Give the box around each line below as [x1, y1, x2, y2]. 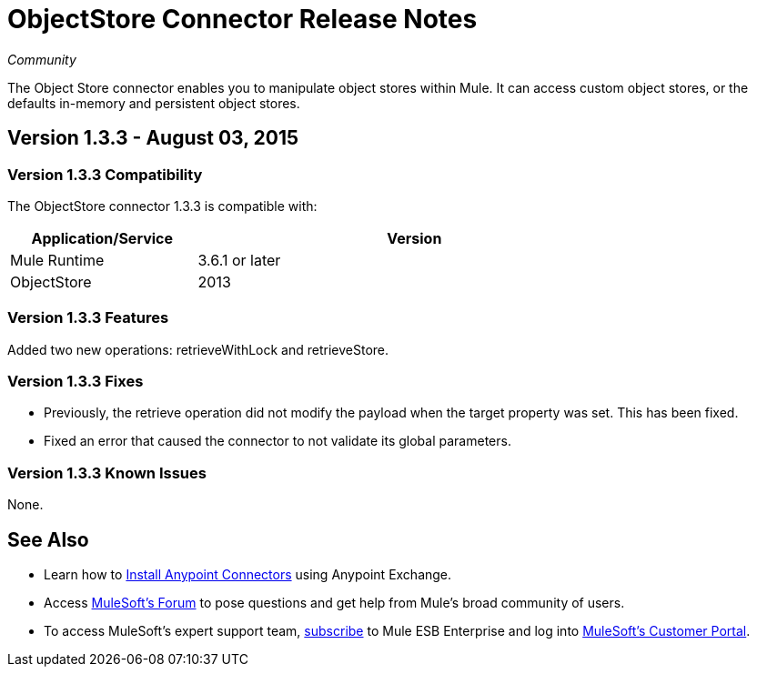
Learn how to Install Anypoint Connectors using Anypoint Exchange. [44, 567, 452, 583]
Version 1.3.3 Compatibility [7, 165, 203, 184]
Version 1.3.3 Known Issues [7, 463, 207, 482]
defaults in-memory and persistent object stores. [7, 95, 300, 111]
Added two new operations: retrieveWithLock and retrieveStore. [7, 341, 389, 357]
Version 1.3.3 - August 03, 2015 [7, 126, 299, 150]
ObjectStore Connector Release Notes [7, 4, 478, 35]
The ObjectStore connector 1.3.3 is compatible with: [7, 197, 318, 214]
